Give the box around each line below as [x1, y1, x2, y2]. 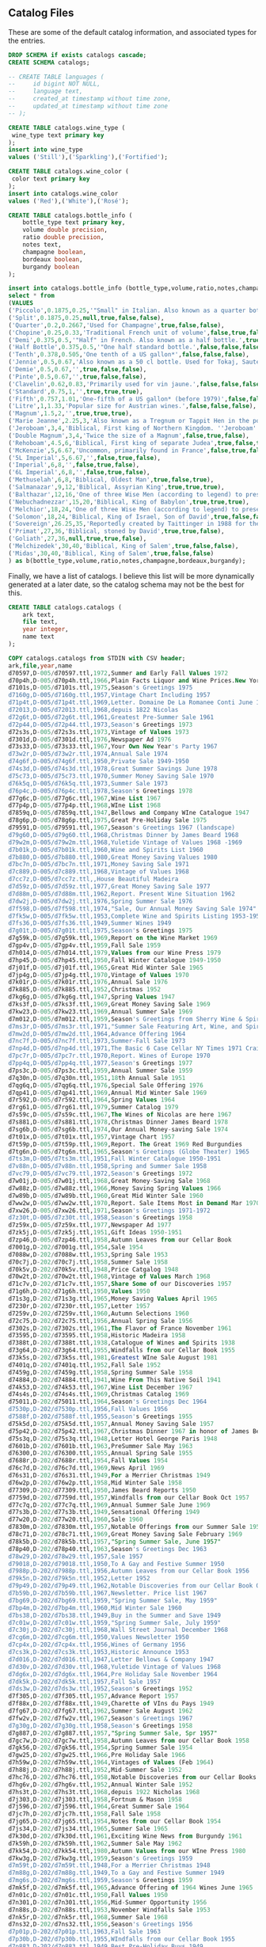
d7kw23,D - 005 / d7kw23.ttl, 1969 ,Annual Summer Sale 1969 [8, 1007, 193, 1016]
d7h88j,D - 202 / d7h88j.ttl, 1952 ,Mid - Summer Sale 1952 [8, 1766, 182, 1774]
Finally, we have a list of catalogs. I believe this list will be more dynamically [8, 571, 255, 580]
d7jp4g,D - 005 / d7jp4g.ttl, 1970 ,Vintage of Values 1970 [8, 971, 190, 979]
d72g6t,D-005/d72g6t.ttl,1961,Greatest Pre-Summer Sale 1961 [8, 713, 215, 721]
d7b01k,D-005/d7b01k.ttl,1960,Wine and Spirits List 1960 [8, 846, 203, 854]
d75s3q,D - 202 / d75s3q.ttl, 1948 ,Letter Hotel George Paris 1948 [8, 1435, 218, 1443]
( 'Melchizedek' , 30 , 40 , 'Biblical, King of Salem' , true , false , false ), [8, 542, 239, 550]
